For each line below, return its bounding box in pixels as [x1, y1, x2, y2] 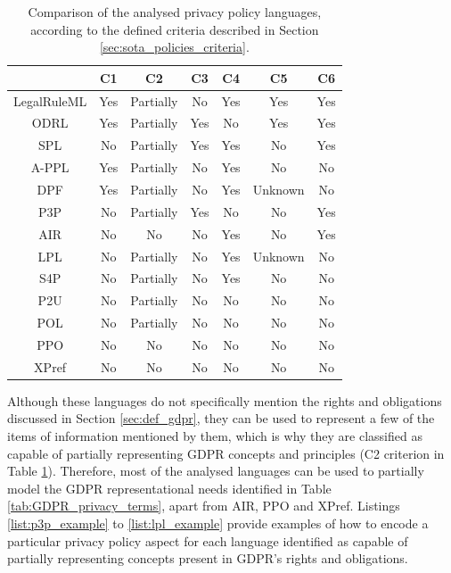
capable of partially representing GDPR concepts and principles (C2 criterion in [7, 444, 445, 462]
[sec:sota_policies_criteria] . [99, 37, 250, 56]
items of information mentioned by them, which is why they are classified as [7, 427, 422, 445]
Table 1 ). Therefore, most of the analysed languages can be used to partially [7, 461, 424, 480]
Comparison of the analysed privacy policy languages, [28, 3, 322, 21]
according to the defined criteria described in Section [30, 20, 319, 38]
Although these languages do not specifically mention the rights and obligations [7, 391, 442, 410]
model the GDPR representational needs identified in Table [7, 478, 332, 497]
